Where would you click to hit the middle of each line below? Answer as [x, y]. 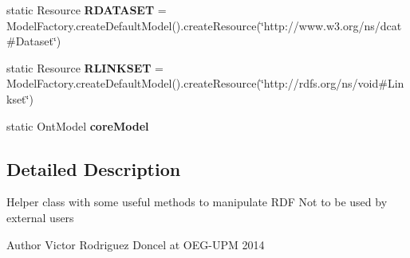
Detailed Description [94, 168]
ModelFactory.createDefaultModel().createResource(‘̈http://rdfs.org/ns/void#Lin [205, 83]
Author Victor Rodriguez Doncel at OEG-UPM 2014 [136, 244]
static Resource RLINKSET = [85, 67]
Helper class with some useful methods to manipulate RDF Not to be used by [197, 202]
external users [40, 217]
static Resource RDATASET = [87, 10]
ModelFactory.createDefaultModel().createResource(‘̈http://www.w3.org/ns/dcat [204, 25]
